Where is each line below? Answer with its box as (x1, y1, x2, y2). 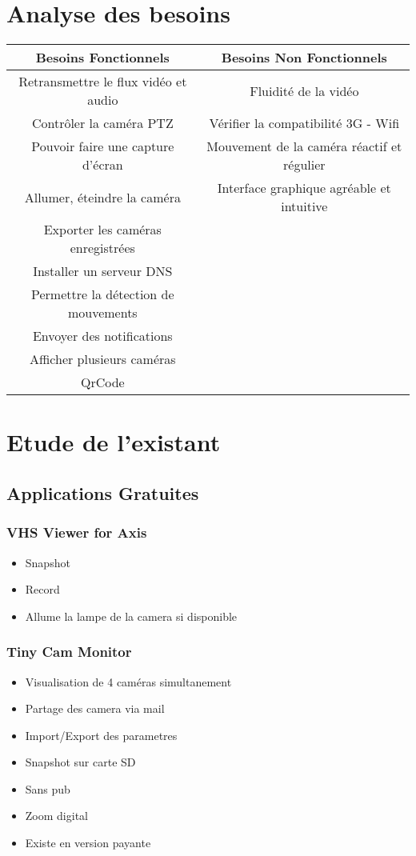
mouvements (67, 303, 138, 322)
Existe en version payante (25, 834, 151, 851)
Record (25, 581, 60, 598)
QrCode (80, 373, 125, 392)
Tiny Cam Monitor (6, 642, 132, 662)
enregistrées (70, 238, 135, 258)
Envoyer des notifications (32, 326, 173, 346)
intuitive (281, 197, 328, 216)
